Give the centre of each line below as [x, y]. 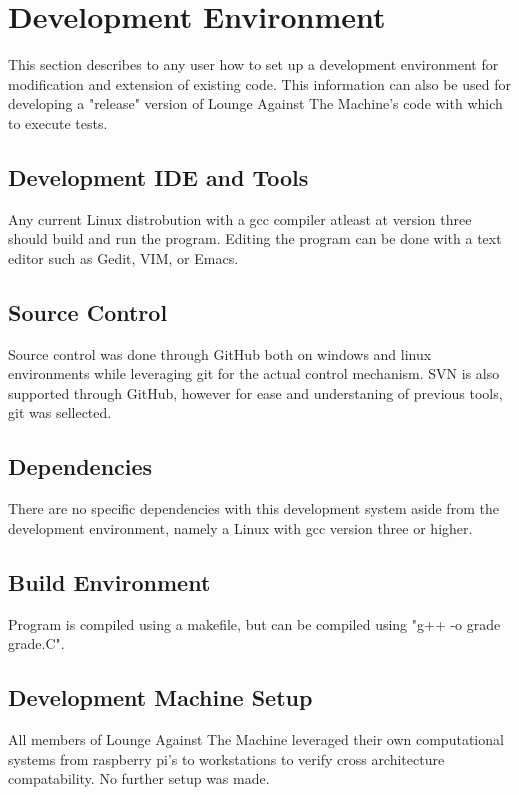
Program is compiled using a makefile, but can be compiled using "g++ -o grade [254, 623]
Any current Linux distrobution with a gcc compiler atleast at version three [240, 218]
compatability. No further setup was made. [139, 778]
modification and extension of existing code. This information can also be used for [259, 83]
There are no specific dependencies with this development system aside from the [253, 508]
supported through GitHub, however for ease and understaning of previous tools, [255, 392]
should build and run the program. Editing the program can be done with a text [255, 238]
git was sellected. [60, 412]
